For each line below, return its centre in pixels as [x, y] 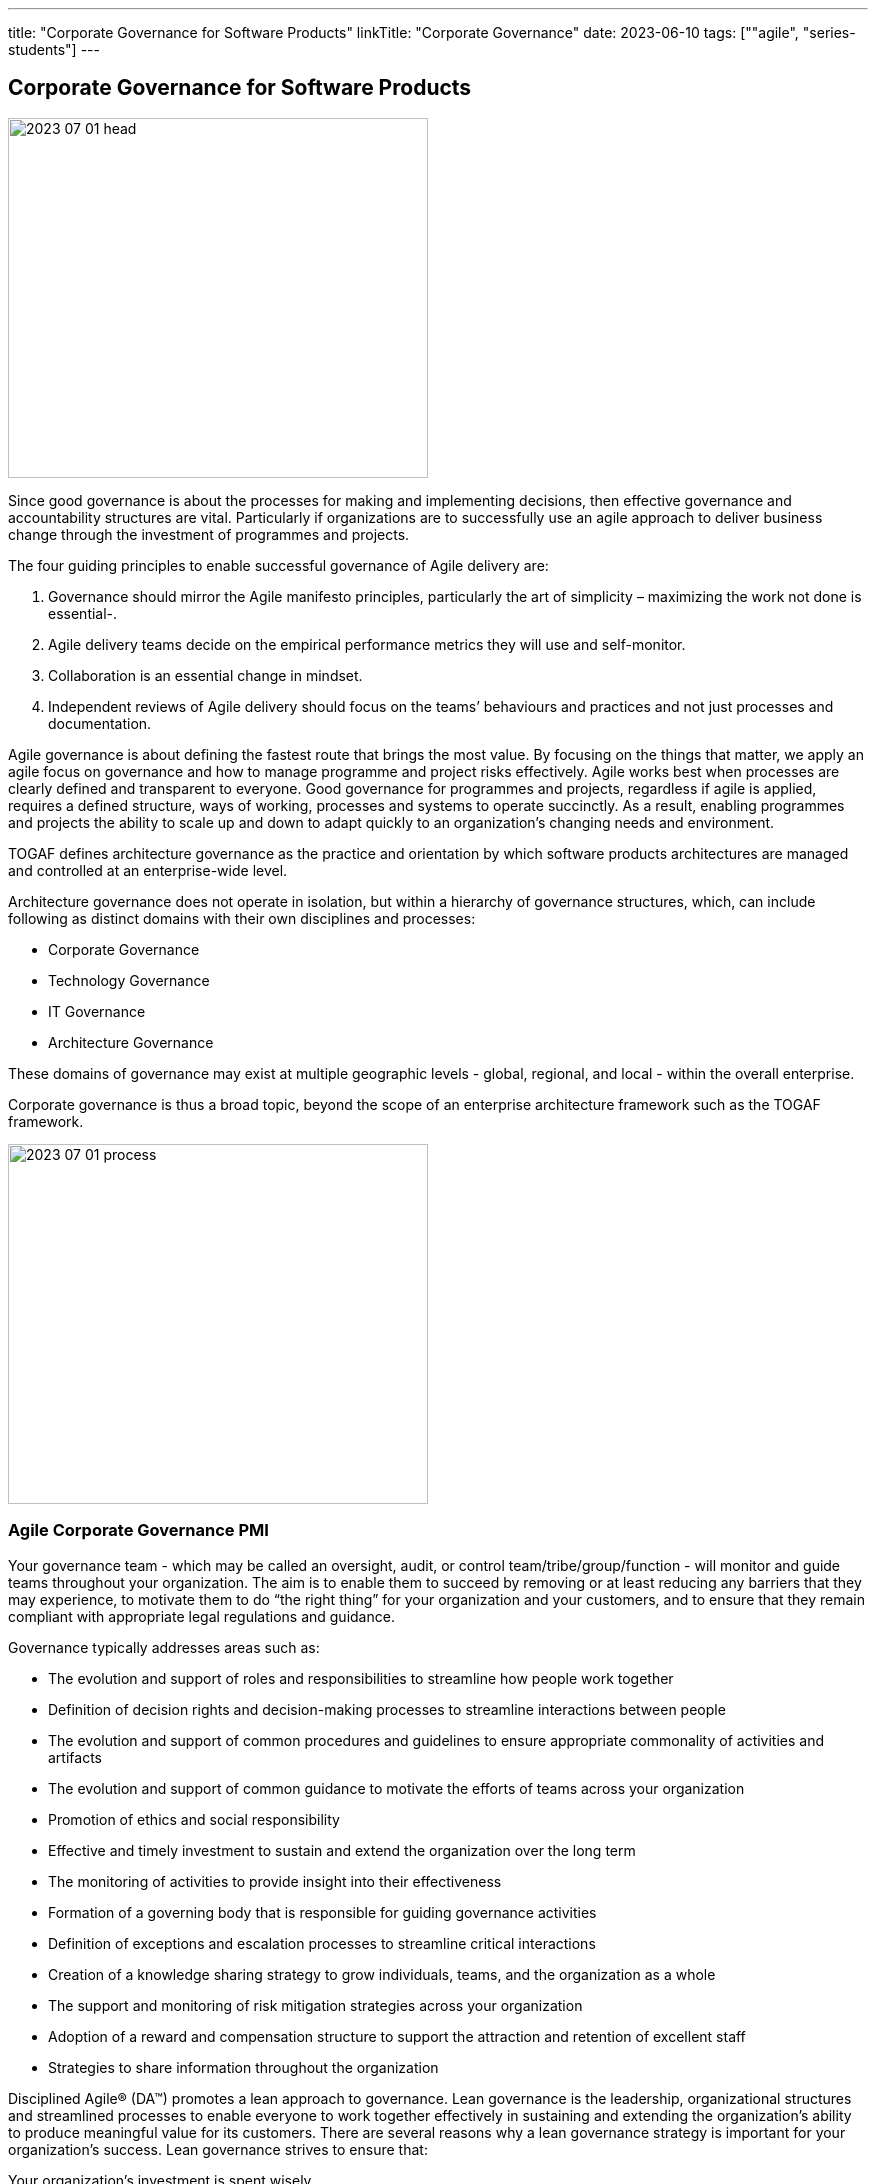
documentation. [100, 723]
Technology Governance [129, 980]
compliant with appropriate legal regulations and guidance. [201, 1616]
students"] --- [54, 49]
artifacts [75, 1757]
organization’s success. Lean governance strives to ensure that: [218, 2149]
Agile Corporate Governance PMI [138, 1530]
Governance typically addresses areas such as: [164, 1647]
